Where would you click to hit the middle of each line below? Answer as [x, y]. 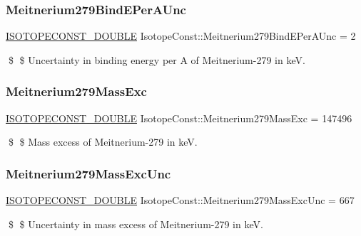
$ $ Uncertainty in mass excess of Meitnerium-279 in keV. [136, 224]
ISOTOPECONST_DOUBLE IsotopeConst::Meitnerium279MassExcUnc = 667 [180, 200]
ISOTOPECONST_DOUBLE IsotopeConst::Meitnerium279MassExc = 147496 [179, 118]
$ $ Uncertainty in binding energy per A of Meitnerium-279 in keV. [157, 59]
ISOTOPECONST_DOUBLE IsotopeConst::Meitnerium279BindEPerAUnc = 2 [181, 36]
